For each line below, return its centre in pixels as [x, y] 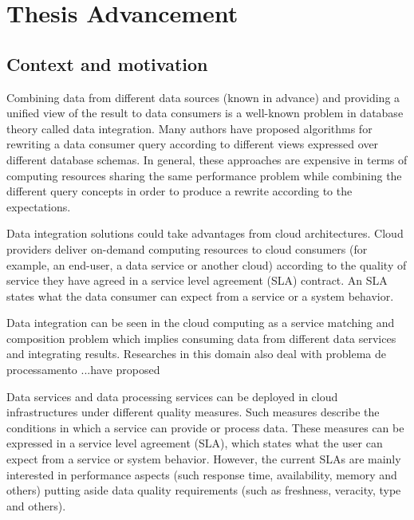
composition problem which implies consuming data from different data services [201, 338]
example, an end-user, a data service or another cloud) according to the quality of [207, 264]
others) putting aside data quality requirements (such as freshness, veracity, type [204, 490]
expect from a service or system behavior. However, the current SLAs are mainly [204, 459]
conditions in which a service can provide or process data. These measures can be [205, 427]
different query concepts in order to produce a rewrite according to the [179, 191]
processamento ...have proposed [83, 370]
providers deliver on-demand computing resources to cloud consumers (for [187, 248]
